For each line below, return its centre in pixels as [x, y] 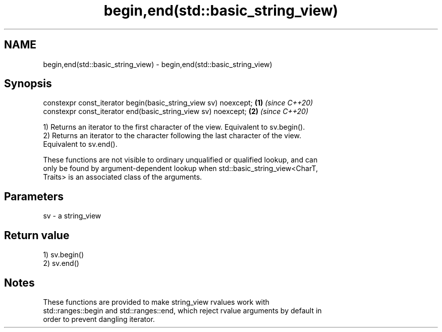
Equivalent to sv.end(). [80, 144]
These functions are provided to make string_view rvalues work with [156, 302]
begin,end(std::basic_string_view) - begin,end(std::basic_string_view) [158, 64]
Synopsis [28, 84]
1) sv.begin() [63, 255]
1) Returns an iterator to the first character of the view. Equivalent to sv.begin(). [174, 127]
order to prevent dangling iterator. [99, 319]
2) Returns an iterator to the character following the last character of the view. [172, 136]
